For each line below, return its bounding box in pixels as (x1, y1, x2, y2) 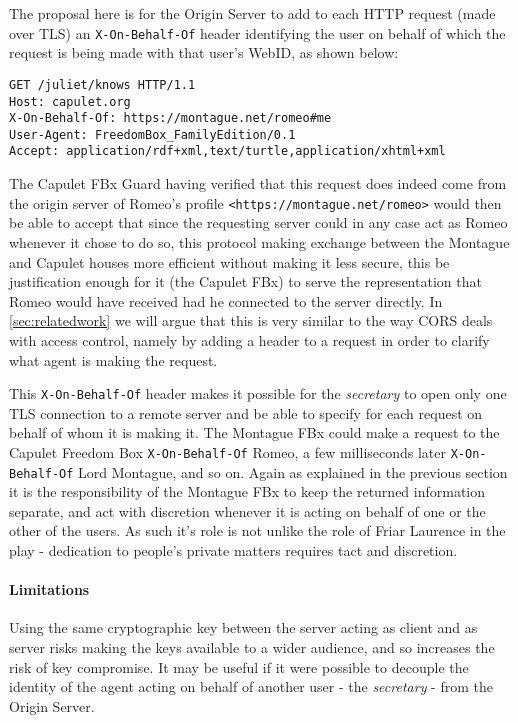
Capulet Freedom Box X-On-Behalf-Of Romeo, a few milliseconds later (9, 441, 447, 462)
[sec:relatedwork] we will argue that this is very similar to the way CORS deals (9, 310, 493, 331)
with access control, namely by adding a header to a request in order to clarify (9, 329, 490, 350)
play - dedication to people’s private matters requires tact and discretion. (9, 540, 458, 561)
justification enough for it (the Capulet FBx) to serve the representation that (9, 271, 482, 292)
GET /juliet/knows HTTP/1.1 (9, 77, 196, 92)
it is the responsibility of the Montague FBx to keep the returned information (9, 481, 486, 502)
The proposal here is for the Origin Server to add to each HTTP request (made (9, 3, 496, 23)
